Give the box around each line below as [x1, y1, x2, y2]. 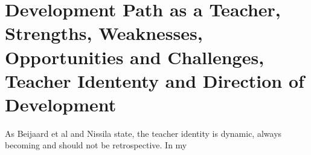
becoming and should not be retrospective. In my [5, 139, 187, 151]
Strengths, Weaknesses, [5, 21, 203, 45]
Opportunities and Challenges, [5, 44, 265, 69]
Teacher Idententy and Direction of [5, 68, 304, 93]
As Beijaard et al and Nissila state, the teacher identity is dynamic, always [5, 127, 282, 139]
